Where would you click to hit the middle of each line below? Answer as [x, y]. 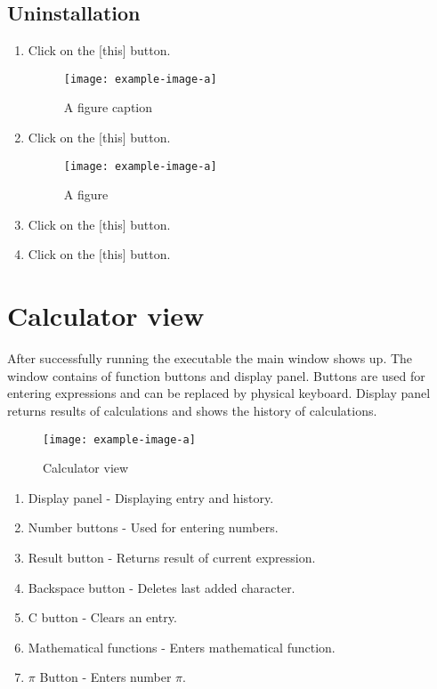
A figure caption [108, 107]
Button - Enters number [105, 677]
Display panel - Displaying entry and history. [151, 497]
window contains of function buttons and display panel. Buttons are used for [216, 375]
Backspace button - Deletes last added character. [162, 587]
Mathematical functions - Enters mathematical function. [182, 647]
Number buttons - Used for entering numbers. [153, 527]
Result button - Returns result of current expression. [172, 558]
